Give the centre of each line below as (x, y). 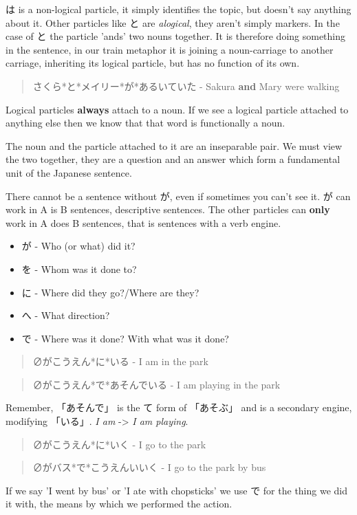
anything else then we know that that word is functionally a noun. (145, 123)
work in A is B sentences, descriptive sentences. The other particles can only (168, 209)
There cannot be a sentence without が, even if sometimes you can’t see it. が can (178, 196)
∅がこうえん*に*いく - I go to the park (119, 444)
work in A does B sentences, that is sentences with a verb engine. (143, 222)
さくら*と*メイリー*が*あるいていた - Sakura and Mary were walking (186, 86)
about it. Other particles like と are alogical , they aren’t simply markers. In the (173, 22)
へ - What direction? (66, 315)
